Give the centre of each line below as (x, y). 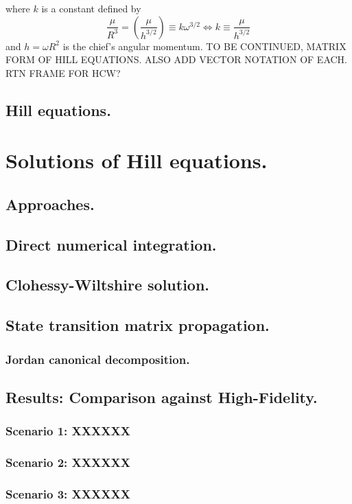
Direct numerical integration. (111, 244)
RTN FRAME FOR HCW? (63, 72)
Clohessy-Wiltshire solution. (108, 285)
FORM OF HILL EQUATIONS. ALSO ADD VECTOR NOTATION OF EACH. (176, 59)
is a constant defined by (91, 8)
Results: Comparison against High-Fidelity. (162, 397)
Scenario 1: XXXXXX (68, 431)
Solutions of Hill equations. (137, 160)
